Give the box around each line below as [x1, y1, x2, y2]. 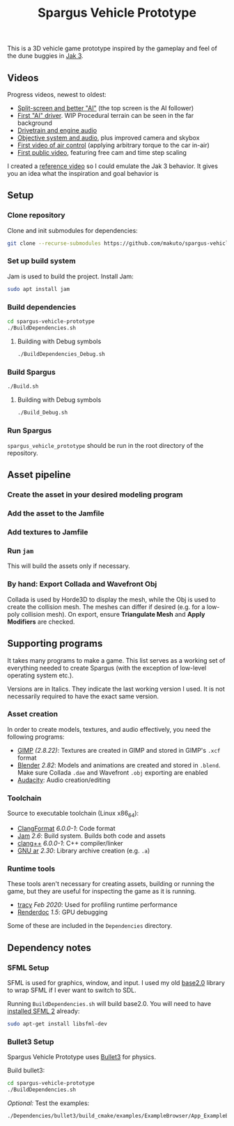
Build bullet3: [7, 1066, 45, 1075]
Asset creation [7, 710, 58, 719]
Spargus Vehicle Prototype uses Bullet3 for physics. [7, 1053, 157, 1061]
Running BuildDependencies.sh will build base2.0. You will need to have [7, 999, 211, 1007]
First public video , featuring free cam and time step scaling [17, 149, 187, 156]
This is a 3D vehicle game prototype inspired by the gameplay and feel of [7, 44, 217, 53]
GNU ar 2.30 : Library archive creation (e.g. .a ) [17, 846, 150, 855]
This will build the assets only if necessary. [7, 562, 130, 570]
